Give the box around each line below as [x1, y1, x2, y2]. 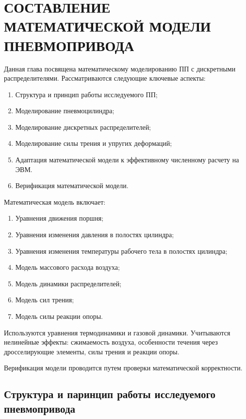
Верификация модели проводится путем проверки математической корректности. [4, 363, 243, 373]
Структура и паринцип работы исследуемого [4, 386, 215, 402]
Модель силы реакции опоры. [15, 311, 103, 321]
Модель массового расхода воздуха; [15, 262, 120, 272]
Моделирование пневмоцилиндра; [15, 105, 115, 116]
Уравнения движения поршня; [15, 213, 104, 223]
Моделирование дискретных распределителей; [15, 122, 151, 132]
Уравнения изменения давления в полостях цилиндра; [15, 229, 174, 240]
